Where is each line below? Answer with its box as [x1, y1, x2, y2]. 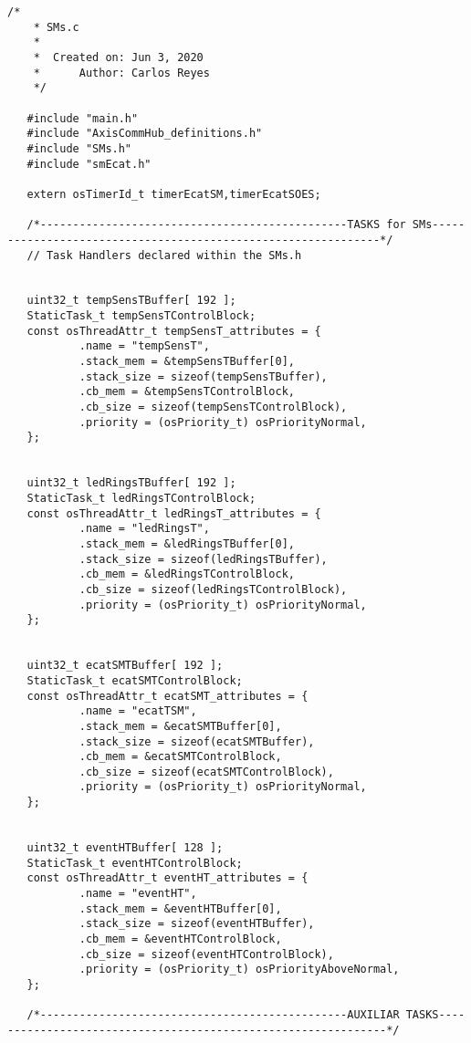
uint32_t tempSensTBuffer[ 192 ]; [26, 294, 236, 308]
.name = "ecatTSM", [78, 704, 197, 718]
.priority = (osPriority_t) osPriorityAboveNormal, [78, 963, 400, 976]
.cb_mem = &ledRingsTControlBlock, [78, 568, 295, 581]
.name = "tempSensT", [78, 339, 210, 353]
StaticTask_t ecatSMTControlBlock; [26, 673, 243, 687]
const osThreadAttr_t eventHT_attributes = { [26, 871, 309, 885]
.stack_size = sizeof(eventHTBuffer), [78, 917, 315, 931]
